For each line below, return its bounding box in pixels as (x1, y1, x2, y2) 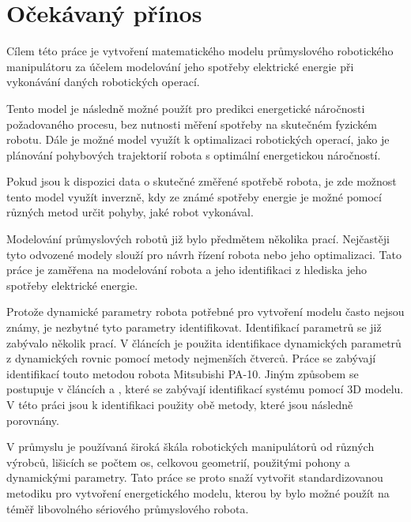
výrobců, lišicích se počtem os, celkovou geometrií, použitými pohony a (6, 453, 350, 470)
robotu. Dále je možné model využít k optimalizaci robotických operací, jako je (6, 131, 390, 148)
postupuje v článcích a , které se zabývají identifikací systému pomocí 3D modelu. (6, 381, 404, 397)
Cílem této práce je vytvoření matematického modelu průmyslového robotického (6, 43, 394, 59)
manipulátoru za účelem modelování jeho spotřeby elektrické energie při (6, 58, 354, 74)
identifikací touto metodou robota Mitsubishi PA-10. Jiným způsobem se (6, 365, 359, 381)
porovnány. (6, 411, 59, 428)
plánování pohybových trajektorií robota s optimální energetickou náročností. (6, 146, 381, 163)
